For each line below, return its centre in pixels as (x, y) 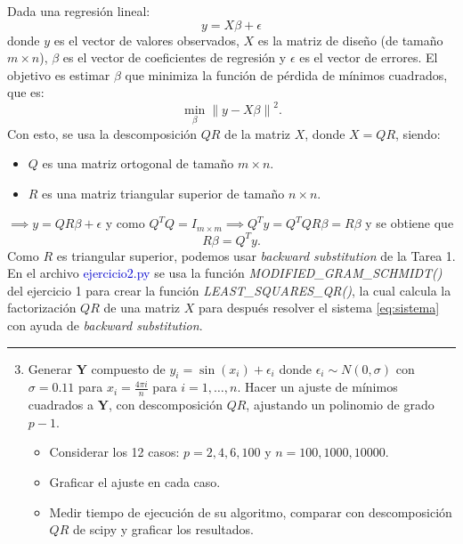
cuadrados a (61, 405)
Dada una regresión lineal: (79, 11)
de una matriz (142, 308)
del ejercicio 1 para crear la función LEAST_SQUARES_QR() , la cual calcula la (229, 290)
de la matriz (258, 133)
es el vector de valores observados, (146, 40)
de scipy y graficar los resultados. (163, 529)
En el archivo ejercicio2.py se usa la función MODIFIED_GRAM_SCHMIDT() (225, 273)
